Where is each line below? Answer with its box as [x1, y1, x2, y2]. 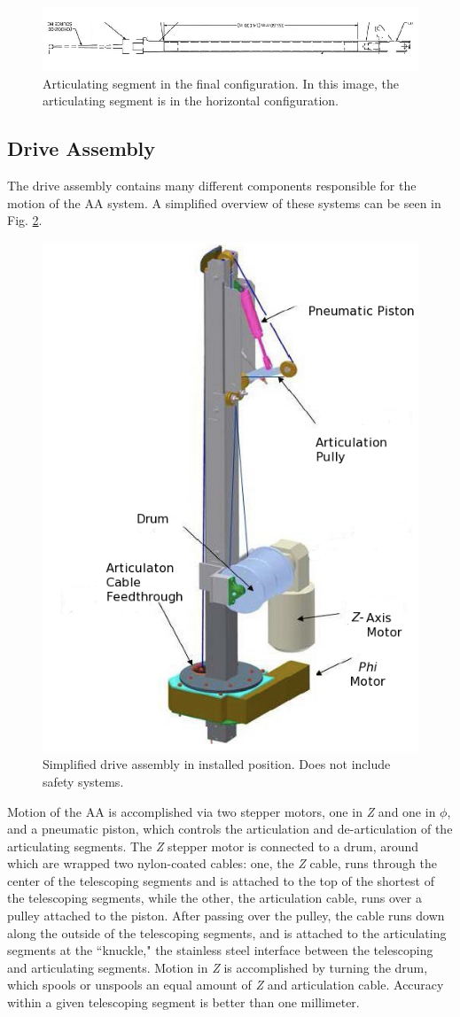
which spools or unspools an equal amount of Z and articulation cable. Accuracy [7, 975, 444, 994]
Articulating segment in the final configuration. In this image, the [43, 74, 399, 92]
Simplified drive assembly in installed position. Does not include [43, 755, 391, 773]
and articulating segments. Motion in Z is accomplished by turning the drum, [7, 958, 428, 976]
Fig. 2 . [7, 211, 43, 229]
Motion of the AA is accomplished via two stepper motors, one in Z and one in [7, 802, 436, 820]
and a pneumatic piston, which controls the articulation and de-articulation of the [7, 819, 453, 838]
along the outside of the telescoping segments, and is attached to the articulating [7, 923, 447, 942]
